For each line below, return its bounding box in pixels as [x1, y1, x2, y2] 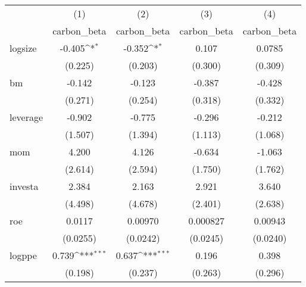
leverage [10, 110, 43, 124]
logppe [10, 248, 37, 262]
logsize [10, 41, 37, 55]
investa [10, 179, 39, 193]
